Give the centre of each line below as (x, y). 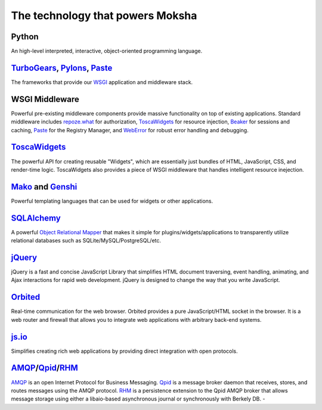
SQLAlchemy (36, 218)
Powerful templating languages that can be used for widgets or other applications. (112, 201)
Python (25, 37)
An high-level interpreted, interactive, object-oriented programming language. (107, 51)
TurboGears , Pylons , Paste (62, 68)
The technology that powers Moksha (104, 15)
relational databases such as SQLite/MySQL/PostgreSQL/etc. (86, 241)
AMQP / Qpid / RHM (45, 368)
